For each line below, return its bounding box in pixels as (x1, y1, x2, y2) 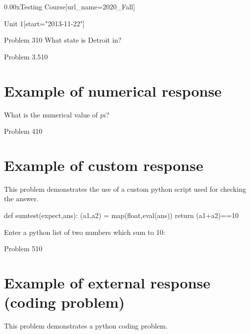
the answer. (4, 193, 39, 204)
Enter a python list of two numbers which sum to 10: (4, 226, 165, 237)
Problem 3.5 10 (4, 51, 48, 61)
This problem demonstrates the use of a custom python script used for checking (4, 183, 246, 194)
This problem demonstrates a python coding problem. (4, 321, 168, 331)
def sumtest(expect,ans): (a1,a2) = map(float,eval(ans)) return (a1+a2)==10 (4, 210, 239, 220)
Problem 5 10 (4, 243, 43, 254)
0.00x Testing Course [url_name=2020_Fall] (4, 1, 135, 11)
